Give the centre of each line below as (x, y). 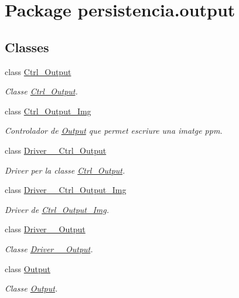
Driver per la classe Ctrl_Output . (65, 170)
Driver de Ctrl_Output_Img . (57, 209)
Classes (27, 47)
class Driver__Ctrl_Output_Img (66, 190)
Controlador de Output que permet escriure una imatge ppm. (114, 131)
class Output (28, 268)
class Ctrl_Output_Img (48, 111)
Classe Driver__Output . (49, 248)
